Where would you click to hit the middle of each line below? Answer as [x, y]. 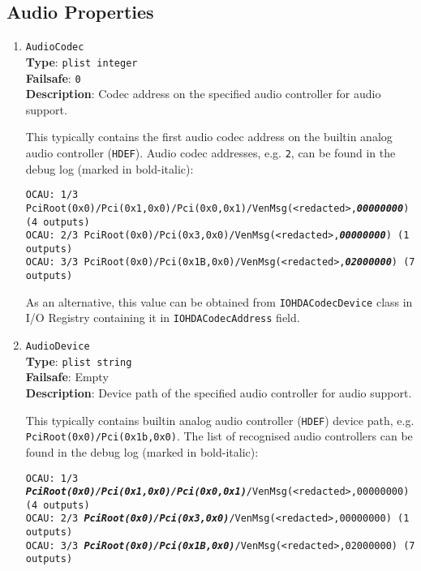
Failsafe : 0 [53, 77]
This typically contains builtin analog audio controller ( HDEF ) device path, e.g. [220, 420]
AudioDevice [58, 347]
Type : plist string [79, 361]
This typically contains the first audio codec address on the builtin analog [209, 137]
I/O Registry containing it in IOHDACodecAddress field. [163, 318]
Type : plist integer [82, 61]
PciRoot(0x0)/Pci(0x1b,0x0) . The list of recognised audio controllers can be [219, 436]
